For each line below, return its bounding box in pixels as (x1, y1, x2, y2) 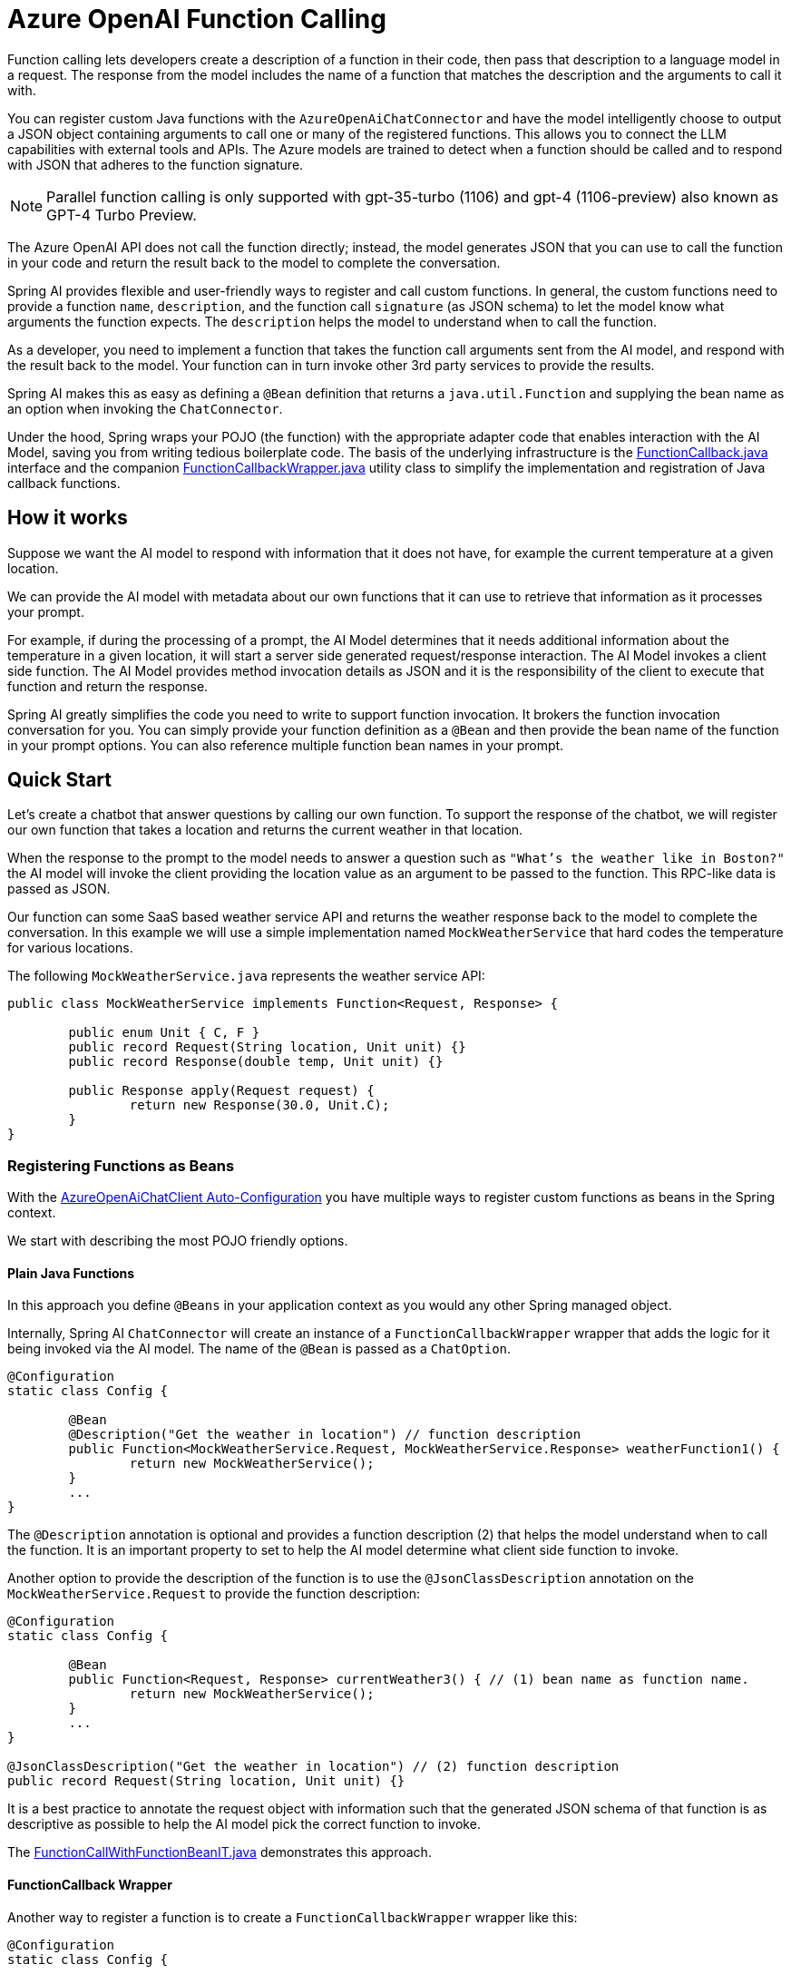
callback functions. (7, 474, 121, 491)
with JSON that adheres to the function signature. (7, 156, 304, 172)
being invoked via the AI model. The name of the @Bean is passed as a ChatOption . (7, 1341, 512, 1357)
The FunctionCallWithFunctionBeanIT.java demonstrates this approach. (7, 1844, 432, 1861)
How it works (7, 506, 128, 530)
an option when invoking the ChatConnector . (7, 400, 283, 416)
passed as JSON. (7, 881, 111, 897)
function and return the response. (7, 678, 209, 694)
